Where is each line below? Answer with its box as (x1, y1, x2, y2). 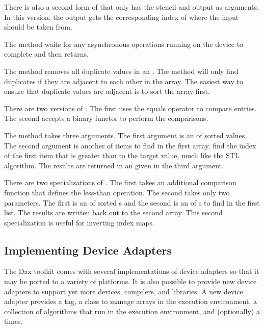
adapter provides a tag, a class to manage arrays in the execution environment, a (4, 296, 257, 307)
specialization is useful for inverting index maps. (4, 217, 154, 228)
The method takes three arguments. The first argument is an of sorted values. (4, 130, 247, 140)
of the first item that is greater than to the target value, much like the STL (4, 150, 240, 161)
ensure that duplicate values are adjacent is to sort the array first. (4, 86, 210, 96)
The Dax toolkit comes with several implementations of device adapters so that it (4, 266, 259, 276)
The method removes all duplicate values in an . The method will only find (4, 65, 239, 76)
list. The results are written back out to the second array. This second (4, 207, 223, 218)
